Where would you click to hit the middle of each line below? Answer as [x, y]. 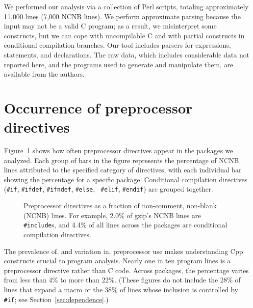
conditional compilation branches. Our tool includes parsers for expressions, [117, 45]
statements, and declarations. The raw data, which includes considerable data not [127, 54]
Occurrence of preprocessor [98, 107]
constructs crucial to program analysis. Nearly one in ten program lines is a [117, 261]
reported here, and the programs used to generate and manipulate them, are [119, 64]
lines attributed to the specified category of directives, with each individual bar [123, 170]
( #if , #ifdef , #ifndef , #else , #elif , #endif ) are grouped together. [109, 189]
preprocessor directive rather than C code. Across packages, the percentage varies [126, 270]
